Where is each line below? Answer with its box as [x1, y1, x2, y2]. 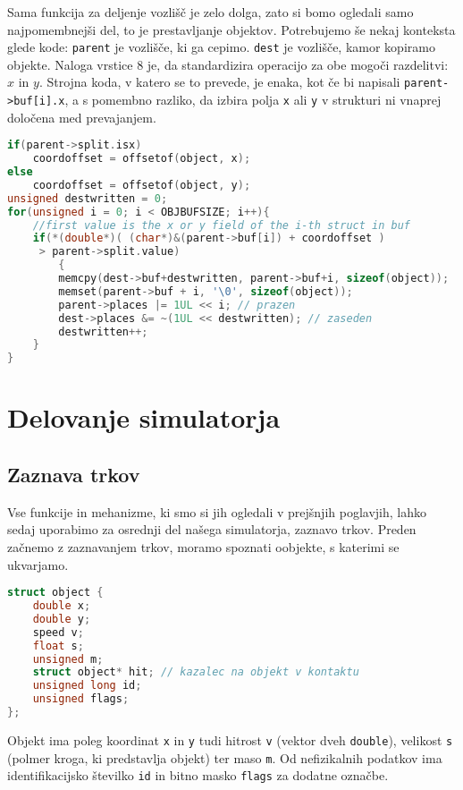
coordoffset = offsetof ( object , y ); [32, 178, 251, 191]
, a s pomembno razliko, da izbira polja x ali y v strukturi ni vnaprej [64, 90, 442, 109]
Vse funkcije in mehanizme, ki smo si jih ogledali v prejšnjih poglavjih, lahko [7, 502, 426, 521]
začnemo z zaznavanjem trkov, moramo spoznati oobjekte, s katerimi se [7, 537, 400, 556]
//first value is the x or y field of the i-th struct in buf [32, 218, 411, 232]
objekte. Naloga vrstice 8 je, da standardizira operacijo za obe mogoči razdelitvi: [7, 55, 449, 73]
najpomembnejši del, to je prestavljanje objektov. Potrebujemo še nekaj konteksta [7, 20, 456, 38]
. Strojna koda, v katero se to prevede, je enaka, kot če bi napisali [38, 72, 400, 91]
